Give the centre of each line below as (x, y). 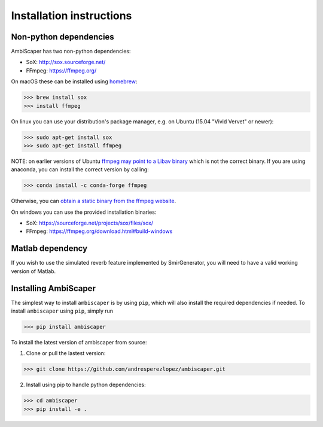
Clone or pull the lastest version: (66, 353)
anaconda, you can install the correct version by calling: (80, 169)
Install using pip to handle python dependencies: (86, 385)
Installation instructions (71, 16)
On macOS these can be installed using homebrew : (74, 81)
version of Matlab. (33, 271)
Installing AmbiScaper (53, 288)
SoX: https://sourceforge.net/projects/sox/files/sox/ (90, 223)
